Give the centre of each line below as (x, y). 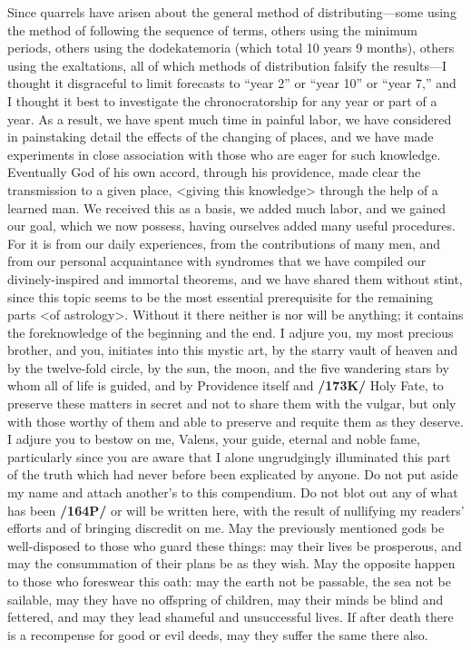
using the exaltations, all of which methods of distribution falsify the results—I (227, 65)
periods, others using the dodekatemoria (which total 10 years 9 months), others (231, 48)
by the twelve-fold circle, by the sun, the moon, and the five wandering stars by (228, 367)
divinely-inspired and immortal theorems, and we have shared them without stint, (235, 278)
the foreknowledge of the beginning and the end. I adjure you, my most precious (231, 332)
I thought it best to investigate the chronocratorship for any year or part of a (222, 100)
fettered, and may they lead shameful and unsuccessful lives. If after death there (231, 617)
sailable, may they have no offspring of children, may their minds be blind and (226, 599)
